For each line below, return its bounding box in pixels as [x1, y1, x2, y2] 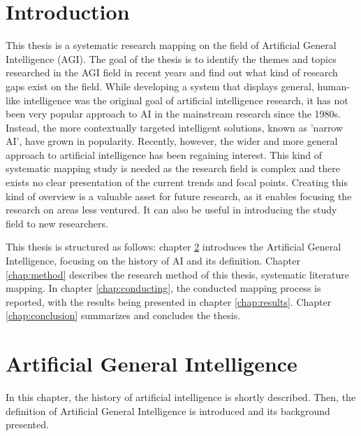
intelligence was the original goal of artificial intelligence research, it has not [23, 92, 348, 107]
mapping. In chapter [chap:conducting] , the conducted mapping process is [6, 281, 321, 295]
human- [317, 78, 350, 93]
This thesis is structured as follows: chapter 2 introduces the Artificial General [6, 239, 341, 254]
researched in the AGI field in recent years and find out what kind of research [6, 65, 338, 80]
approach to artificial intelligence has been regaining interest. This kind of [6, 147, 323, 162]
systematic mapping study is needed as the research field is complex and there [6, 161, 340, 176]
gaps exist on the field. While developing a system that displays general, [6, 78, 314, 93]
